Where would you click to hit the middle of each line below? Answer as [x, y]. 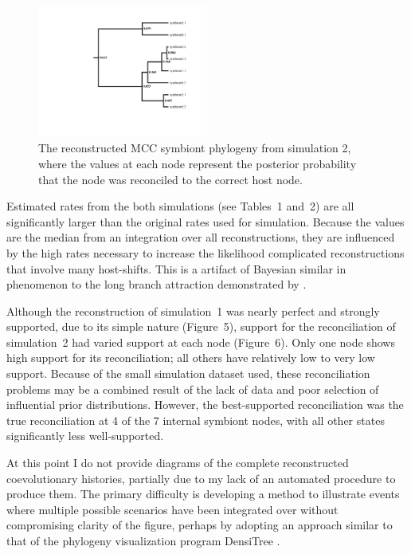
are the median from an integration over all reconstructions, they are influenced [201, 237]
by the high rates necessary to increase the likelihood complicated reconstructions [205, 252]
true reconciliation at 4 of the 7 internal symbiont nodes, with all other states [196, 420]
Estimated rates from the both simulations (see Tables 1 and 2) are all [180, 206]
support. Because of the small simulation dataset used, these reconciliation [188, 373]
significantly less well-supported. [85, 436]
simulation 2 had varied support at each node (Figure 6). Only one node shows [201, 342]
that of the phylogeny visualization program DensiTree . [143, 540]
